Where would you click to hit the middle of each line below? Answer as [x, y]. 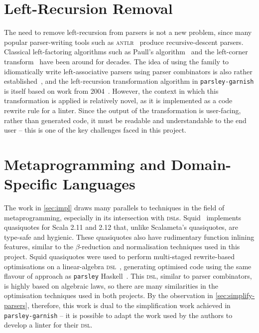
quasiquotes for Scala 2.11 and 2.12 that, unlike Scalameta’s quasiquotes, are [121, 227]
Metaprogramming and [85, 164]
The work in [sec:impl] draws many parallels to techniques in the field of [114, 208]
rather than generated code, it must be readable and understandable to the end [125, 120]
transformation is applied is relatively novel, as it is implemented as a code [118, 100]
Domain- [201, 164]
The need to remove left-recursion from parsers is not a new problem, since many [128, 32]
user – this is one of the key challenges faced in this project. [95, 130]
